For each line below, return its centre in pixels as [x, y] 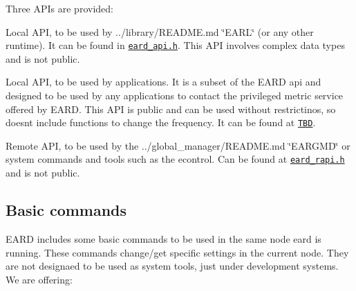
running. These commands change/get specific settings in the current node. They [177, 252]
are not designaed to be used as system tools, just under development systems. [172, 266]
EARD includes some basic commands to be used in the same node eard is [163, 238]
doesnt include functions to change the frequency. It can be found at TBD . [161, 122]
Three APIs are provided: [59, 8]
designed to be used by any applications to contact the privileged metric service [175, 96]
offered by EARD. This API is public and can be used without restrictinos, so [171, 109]
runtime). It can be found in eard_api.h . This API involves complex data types [175, 45]
